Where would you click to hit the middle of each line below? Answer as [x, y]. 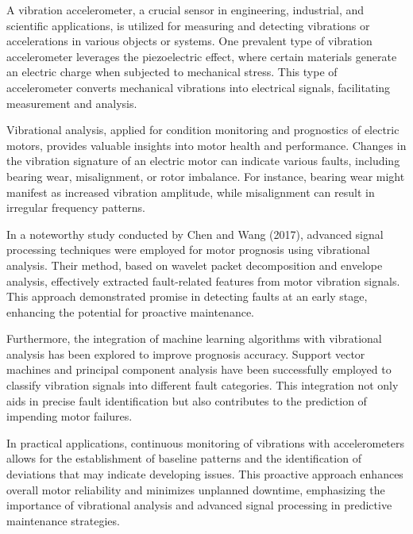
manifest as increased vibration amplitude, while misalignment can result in [191, 192]
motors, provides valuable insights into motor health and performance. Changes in [206, 145]
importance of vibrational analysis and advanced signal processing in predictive [199, 505]
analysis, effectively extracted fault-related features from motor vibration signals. [203, 280]
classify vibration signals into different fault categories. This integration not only [203, 385]
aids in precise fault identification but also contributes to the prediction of [187, 400]
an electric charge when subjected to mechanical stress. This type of [172, 72]
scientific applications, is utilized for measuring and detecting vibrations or [188, 25]
